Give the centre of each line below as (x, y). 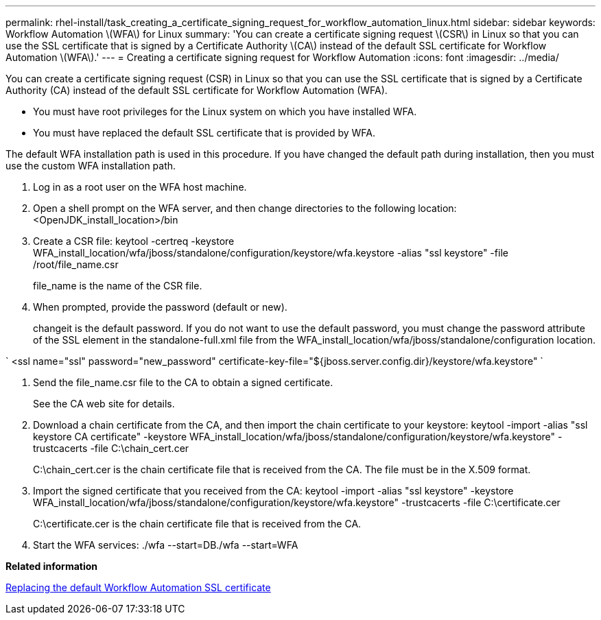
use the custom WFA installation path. (91, 166)
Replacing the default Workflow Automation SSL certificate (138, 587)
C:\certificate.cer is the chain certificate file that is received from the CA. (197, 524)
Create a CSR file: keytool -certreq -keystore (134, 241)
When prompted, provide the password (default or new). (160, 307)
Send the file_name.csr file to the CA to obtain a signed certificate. (183, 382)
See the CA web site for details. (104, 404)
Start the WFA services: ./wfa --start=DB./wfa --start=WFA (166, 545)
